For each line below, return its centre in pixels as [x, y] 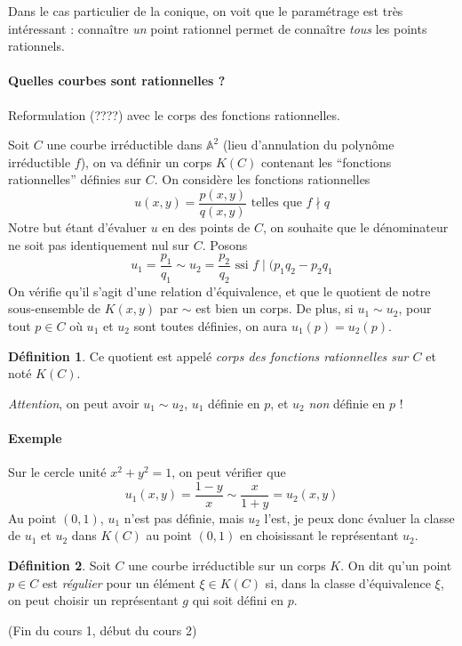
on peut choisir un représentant [93, 600]
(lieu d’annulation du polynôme [308, 145]
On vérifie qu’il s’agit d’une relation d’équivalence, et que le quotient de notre [219, 291]
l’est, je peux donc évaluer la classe [359, 517]
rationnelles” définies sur [75, 179]
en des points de [206, 227]
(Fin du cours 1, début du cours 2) [103, 630]
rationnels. [36, 46]
